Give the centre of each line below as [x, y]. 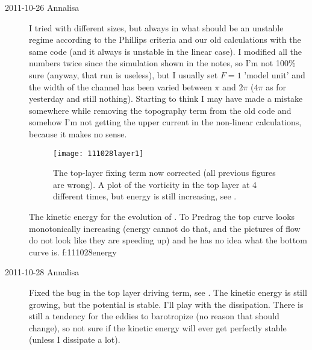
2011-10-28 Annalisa [42, 272]
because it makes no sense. [78, 133]
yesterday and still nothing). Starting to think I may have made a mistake [166, 98]
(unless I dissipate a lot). [75, 339]
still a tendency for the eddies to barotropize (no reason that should [154, 316]
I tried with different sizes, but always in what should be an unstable [156, 27]
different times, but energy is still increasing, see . [145, 196]
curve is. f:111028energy [73, 252]
